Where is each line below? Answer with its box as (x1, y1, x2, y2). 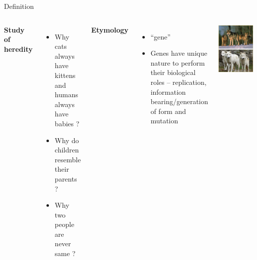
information (150, 86, 186, 97)
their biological (150, 67, 196, 77)
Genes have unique (150, 48, 208, 58)
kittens (54, 70, 76, 80)
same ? (54, 248, 76, 259)
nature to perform (150, 57, 205, 68)
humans (54, 89, 78, 100)
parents (54, 173, 77, 184)
